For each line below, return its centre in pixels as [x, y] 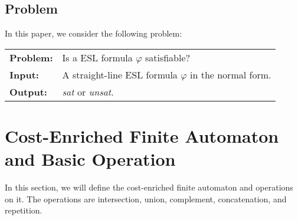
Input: [24, 74]
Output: [28, 91]
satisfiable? [168, 57]
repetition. [24, 210]
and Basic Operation [90, 159]
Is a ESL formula [97, 57]
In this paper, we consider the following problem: [94, 33]
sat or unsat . [88, 91]
